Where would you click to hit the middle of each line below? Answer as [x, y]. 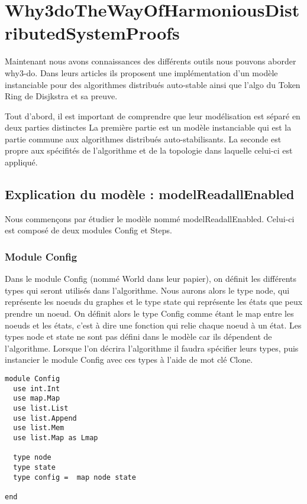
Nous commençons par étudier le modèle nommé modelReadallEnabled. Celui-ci [150, 218]
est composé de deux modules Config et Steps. [88, 230]
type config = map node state [75, 477]
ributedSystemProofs [92, 33]
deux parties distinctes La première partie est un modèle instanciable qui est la [148, 127]
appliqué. [21, 162]
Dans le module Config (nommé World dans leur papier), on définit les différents [151, 279]
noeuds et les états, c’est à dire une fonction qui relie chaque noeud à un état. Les [153, 325]
